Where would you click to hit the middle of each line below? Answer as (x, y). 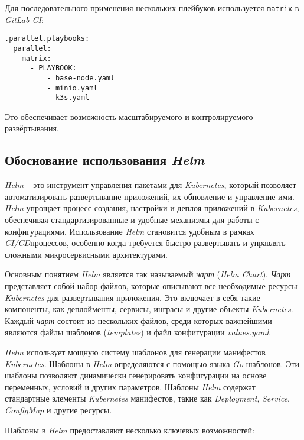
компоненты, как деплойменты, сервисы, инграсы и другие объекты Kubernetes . (149, 309)
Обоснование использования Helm (105, 160)
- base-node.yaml (81, 78)
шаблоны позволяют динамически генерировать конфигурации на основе (136, 375)
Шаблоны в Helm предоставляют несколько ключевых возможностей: (130, 430)
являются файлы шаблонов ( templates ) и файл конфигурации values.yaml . (138, 332)
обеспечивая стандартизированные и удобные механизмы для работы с (132, 220)
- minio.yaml (72, 88)
